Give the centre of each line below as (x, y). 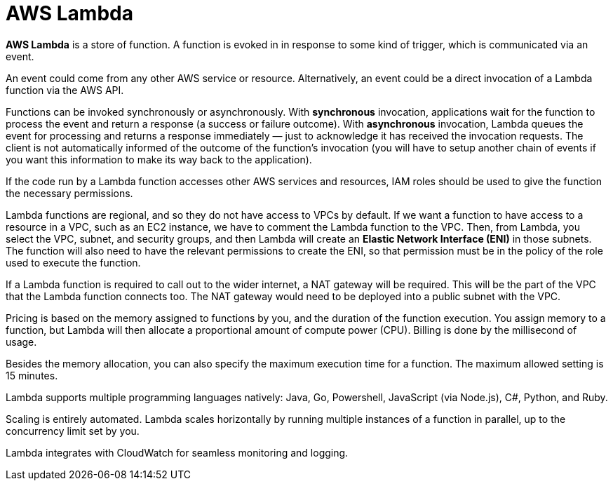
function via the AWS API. (65, 90)
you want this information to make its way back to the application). (159, 159)
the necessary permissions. (69, 193)
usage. (21, 342)
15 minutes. (32, 375)
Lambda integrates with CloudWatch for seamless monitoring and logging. (177, 452)
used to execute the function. (73, 262)
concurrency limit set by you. (73, 431)
